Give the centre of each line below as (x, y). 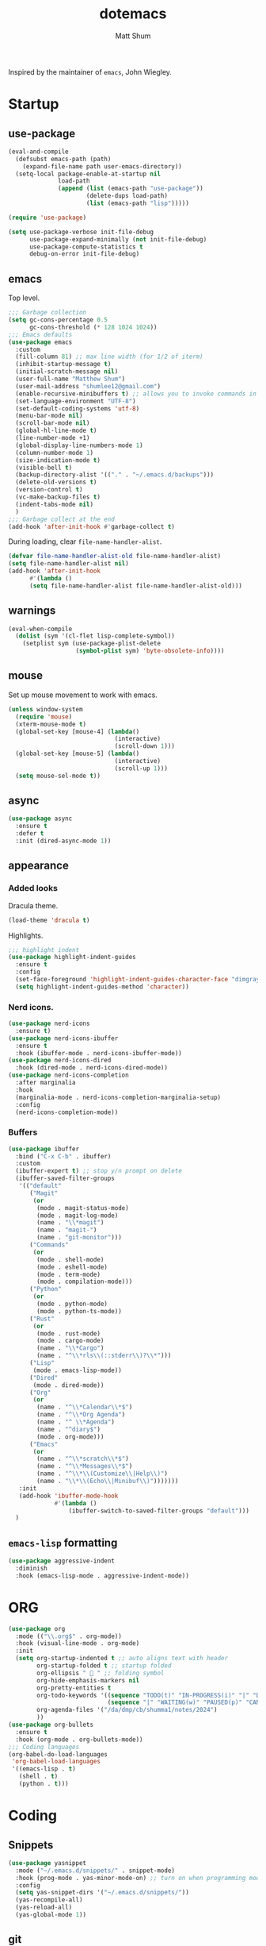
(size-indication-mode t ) (58, 460)
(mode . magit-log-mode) (78, 1216)
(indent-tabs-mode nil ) (54, 504)
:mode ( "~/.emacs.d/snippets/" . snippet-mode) (95, 1871)
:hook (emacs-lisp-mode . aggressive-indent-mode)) (103, 1576)
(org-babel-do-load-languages (58, 1754)
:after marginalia (46, 1083)
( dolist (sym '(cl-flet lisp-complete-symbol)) (95, 636)
